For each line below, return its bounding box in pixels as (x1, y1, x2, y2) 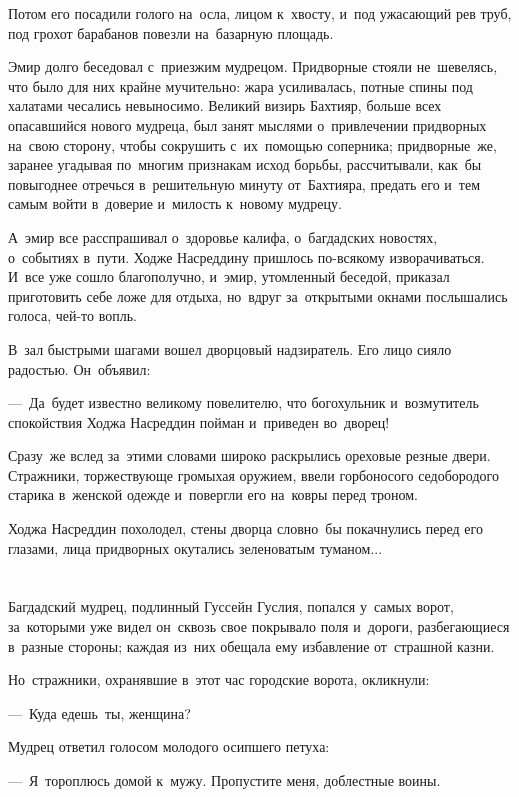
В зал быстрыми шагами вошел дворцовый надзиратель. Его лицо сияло (8, 338, 452, 359)
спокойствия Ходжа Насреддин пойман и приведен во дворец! (8, 411, 390, 432)
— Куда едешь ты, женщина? (8, 702, 191, 723)
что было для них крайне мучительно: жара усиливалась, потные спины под (8, 75, 473, 96)
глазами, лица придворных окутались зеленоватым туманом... (8, 537, 383, 558)
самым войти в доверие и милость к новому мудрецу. (8, 193, 342, 214)
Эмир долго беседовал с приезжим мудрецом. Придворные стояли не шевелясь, (8, 56, 498, 77)
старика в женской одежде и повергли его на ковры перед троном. (8, 484, 418, 505)
